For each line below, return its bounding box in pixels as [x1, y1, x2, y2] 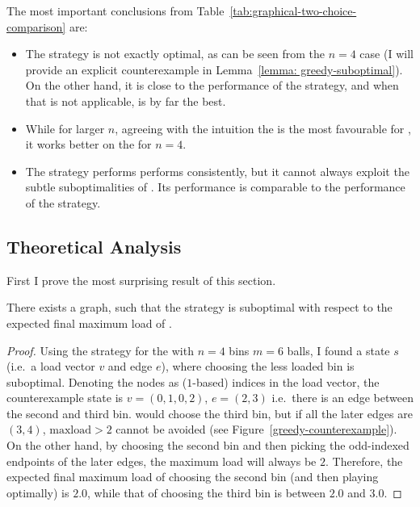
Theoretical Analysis [6, 233, 182, 258]
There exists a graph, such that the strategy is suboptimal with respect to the [6, 299, 393, 316]
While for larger [25, 119, 105, 136]
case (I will [359, 45, 414, 62]
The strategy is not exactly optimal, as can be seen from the [25, 45, 325, 62]
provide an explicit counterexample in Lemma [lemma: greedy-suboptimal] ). [25, 61, 403, 78]
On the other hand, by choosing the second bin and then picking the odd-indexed [6, 437, 409, 454]
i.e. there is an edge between [271, 389, 414, 406]
